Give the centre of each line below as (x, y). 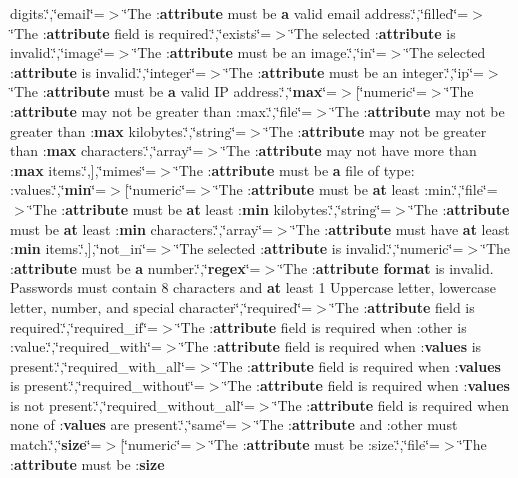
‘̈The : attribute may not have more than (349, 150)
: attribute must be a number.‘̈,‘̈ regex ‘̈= (135, 267)
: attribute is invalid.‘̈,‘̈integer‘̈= (108, 71)
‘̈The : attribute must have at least (400, 228)
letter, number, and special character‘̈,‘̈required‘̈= (161, 306)
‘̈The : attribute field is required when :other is (321, 326)
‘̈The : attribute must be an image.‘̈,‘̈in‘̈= (260, 52)
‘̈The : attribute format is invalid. (386, 267)
